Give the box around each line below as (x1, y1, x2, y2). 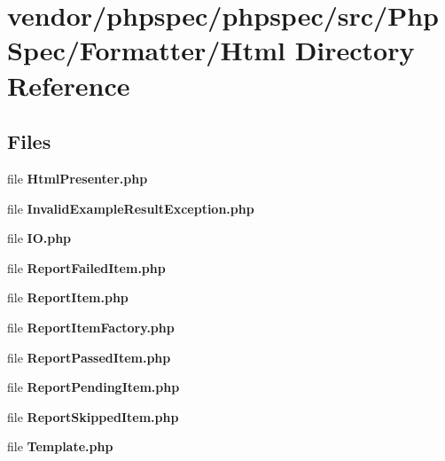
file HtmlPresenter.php (7, 168, 148, 187)
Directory (294, 32, 415, 68)
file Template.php (7, 437, 113, 456)
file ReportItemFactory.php (7, 317, 175, 336)
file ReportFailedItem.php (7, 258, 166, 277)
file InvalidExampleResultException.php (7, 199, 254, 217)
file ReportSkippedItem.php (7, 407, 179, 426)
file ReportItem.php (7, 288, 129, 307)
